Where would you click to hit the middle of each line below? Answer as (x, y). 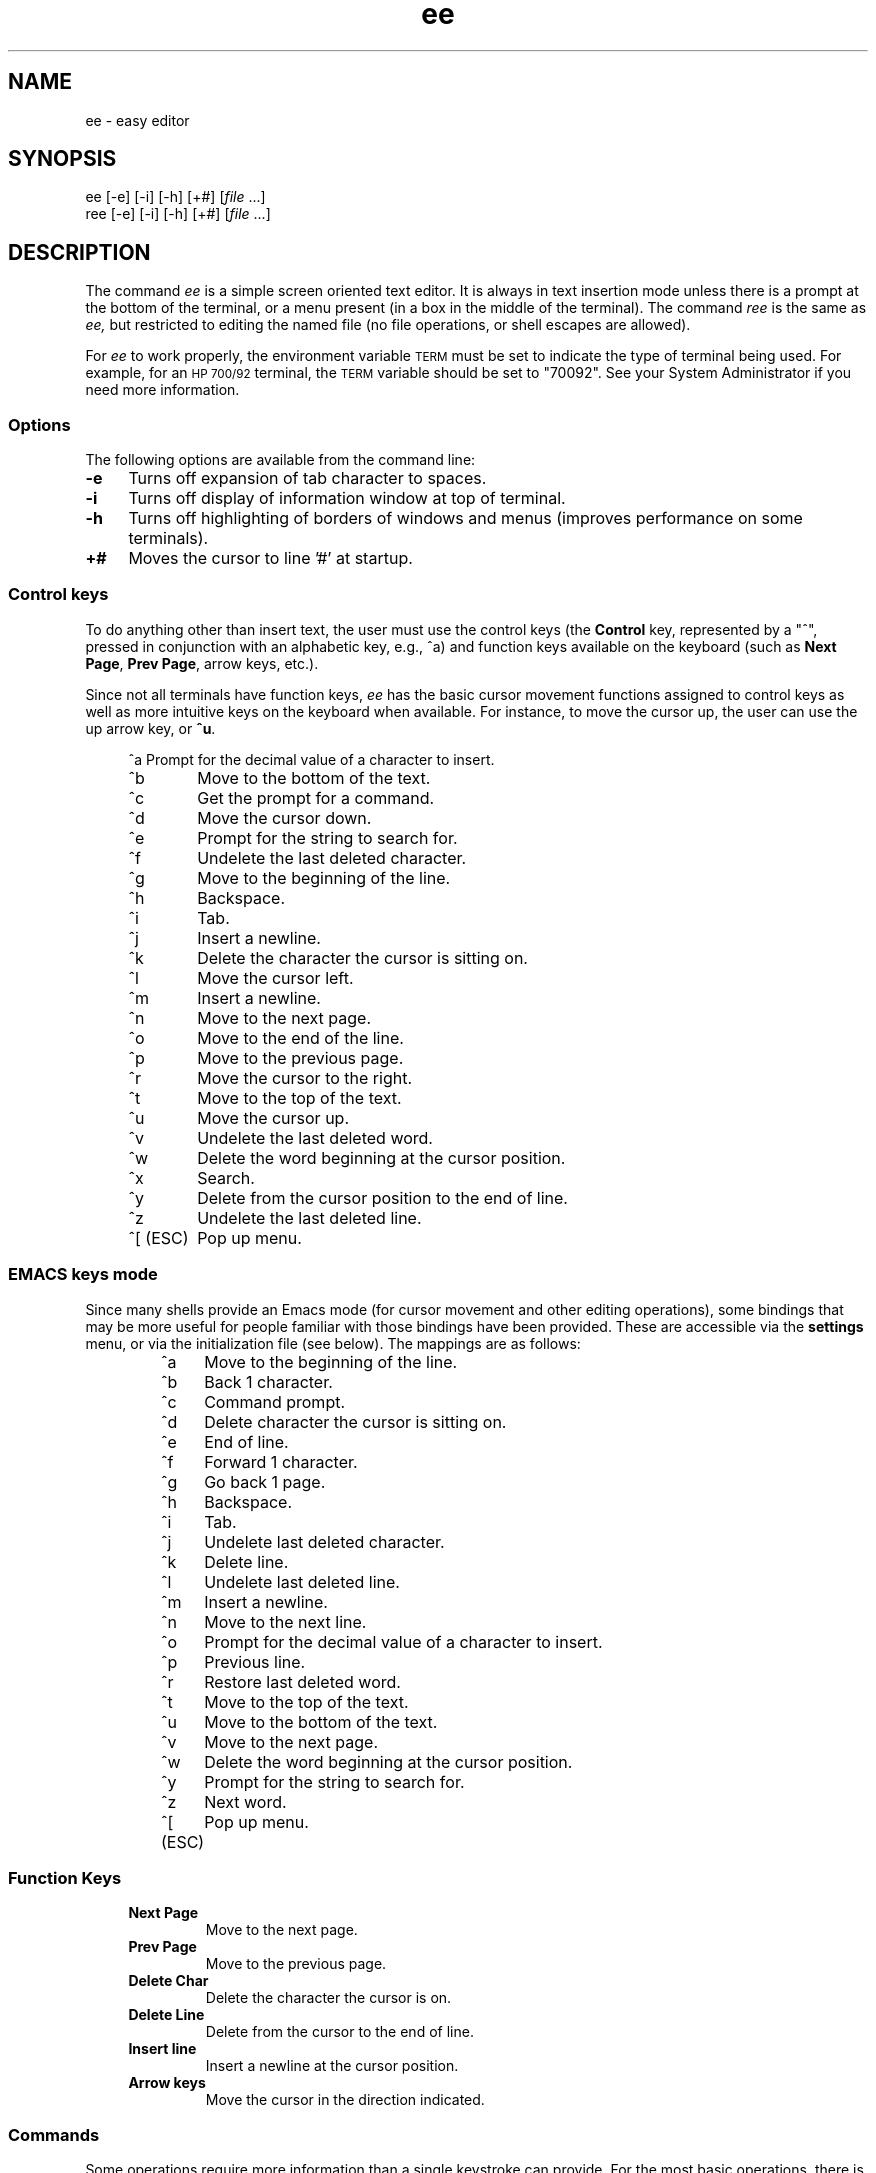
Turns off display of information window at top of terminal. (347, 498)
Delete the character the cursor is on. (328, 1998)
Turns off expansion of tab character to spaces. (307, 478)
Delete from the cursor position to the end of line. (382, 1197)
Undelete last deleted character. (324, 1541)
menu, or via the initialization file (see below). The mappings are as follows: (333, 1343)
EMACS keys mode (83, 1274)
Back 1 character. (268, 1381)
